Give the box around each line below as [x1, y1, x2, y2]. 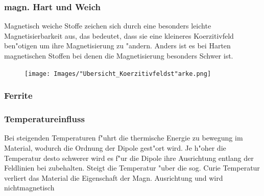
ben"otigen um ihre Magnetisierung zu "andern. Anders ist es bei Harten [4, 40, 231, 51]
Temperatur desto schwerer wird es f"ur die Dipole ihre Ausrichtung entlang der [4, 152, 254, 163]
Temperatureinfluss [4, 113, 85, 125]
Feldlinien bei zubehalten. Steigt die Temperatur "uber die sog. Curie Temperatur [4, 162, 260, 173]
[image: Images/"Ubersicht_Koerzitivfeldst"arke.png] [25, 70, 211, 77]
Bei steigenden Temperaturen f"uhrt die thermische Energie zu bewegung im [4, 132, 243, 143]
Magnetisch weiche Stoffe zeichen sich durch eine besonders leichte [4, 20, 211, 31]
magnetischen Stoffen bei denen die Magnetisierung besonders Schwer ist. [4, 50, 233, 61]
